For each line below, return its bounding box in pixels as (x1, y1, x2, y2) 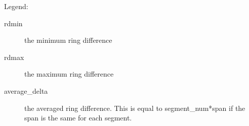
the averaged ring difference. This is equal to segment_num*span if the (24, 102, 245, 113)
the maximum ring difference (24, 69, 114, 79)
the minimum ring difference (24, 35, 112, 45)
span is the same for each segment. (24, 112, 132, 123)
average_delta (4, 85, 48, 96)
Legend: (4, 1, 28, 11)
